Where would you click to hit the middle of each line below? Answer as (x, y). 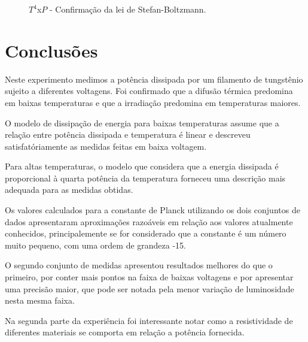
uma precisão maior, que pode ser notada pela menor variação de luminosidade (150, 288)
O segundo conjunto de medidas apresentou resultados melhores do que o (139, 265)
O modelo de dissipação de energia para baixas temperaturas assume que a (142, 122)
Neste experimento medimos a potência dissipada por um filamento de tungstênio (154, 79)
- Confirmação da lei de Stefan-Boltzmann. (128, 9)
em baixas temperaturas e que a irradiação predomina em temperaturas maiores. (153, 102)
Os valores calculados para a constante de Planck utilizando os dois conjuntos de (153, 210)
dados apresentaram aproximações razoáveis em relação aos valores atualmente (149, 221)
